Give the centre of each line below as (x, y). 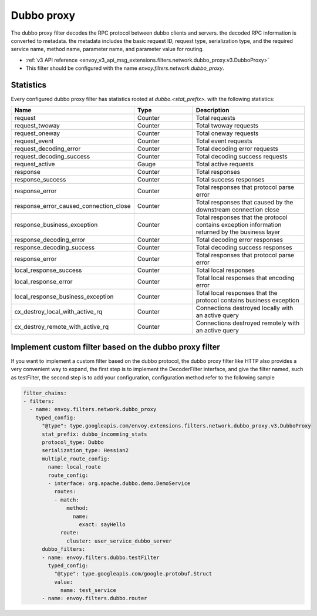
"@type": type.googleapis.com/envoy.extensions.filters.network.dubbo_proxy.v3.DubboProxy (176, 426)
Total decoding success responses (244, 248)
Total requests (216, 118)
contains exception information (239, 225)
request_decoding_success (52, 157)
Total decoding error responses (239, 240)
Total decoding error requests (237, 149)
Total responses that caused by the (245, 203)
